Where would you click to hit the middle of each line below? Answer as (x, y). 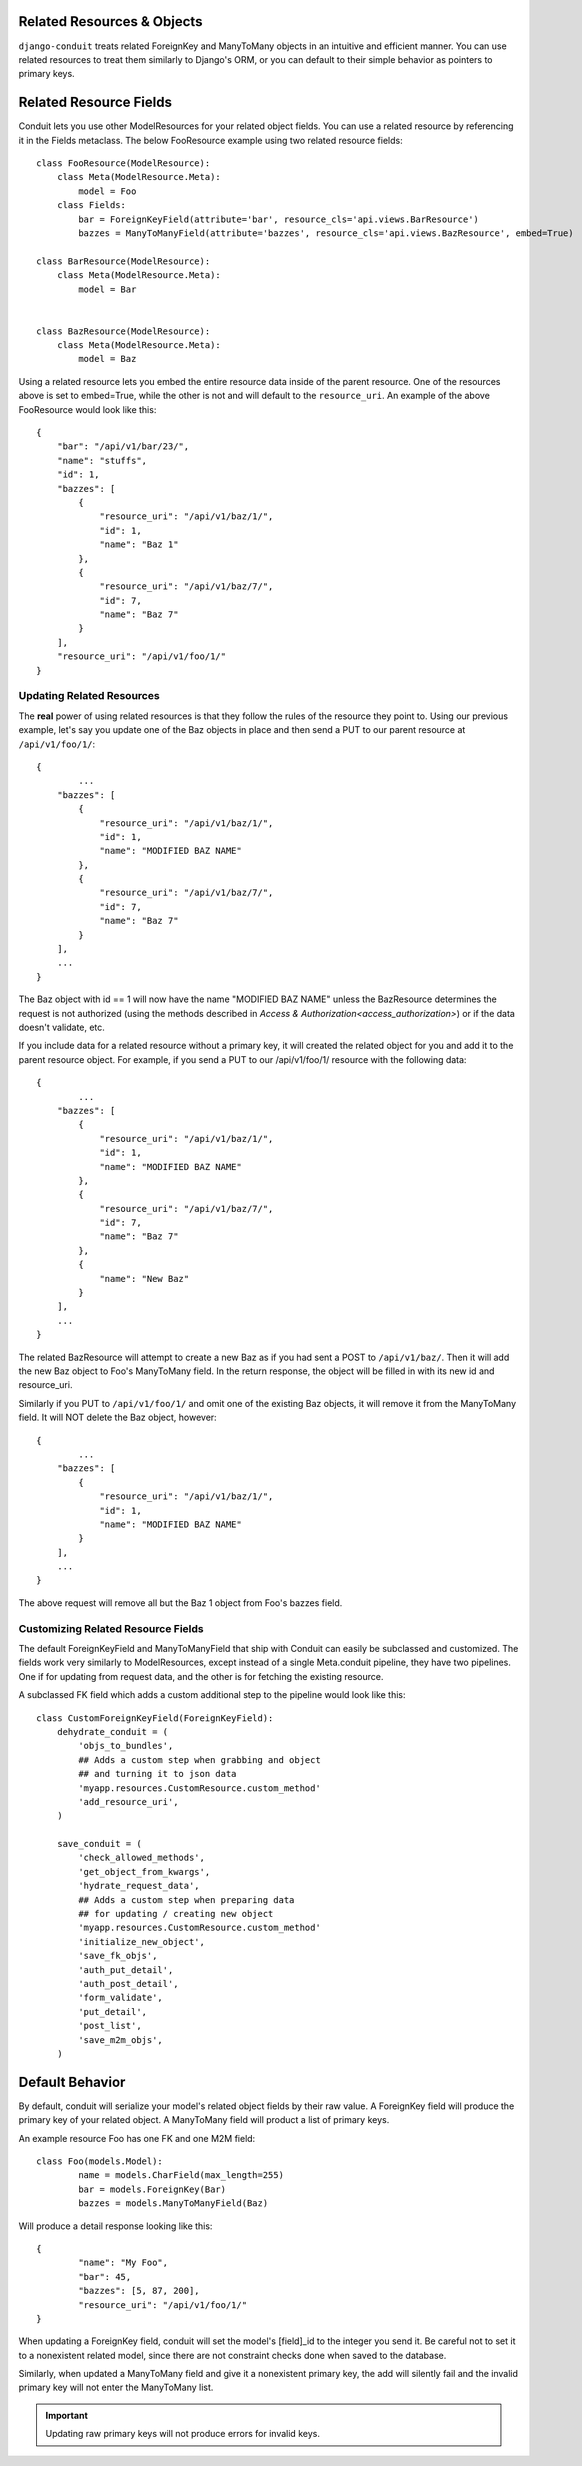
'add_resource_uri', (128, 1801)
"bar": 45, (105, 2276)
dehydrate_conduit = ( (112, 1731)
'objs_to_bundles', (126, 1746)
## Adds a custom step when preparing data (186, 1899)
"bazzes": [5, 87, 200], (139, 2291)
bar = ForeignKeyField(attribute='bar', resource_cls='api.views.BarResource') (279, 219)
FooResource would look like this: (87, 409)
